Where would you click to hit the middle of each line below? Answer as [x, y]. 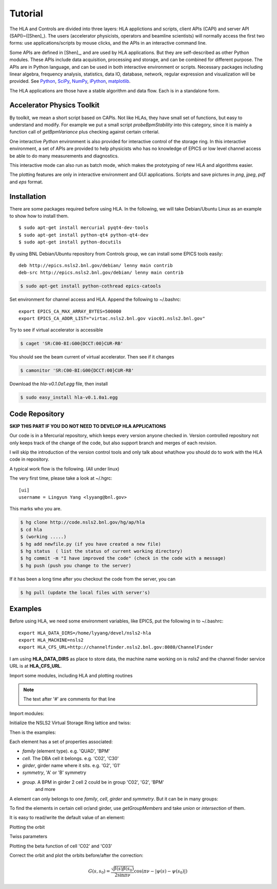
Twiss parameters [28, 837]
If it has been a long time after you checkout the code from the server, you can [93, 579]
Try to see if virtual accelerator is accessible [56, 330]
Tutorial [26, 13]
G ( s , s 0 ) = [99, 872]
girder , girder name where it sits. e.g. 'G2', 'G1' [71, 766]
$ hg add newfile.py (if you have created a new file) [91, 544]
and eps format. [26, 182]
